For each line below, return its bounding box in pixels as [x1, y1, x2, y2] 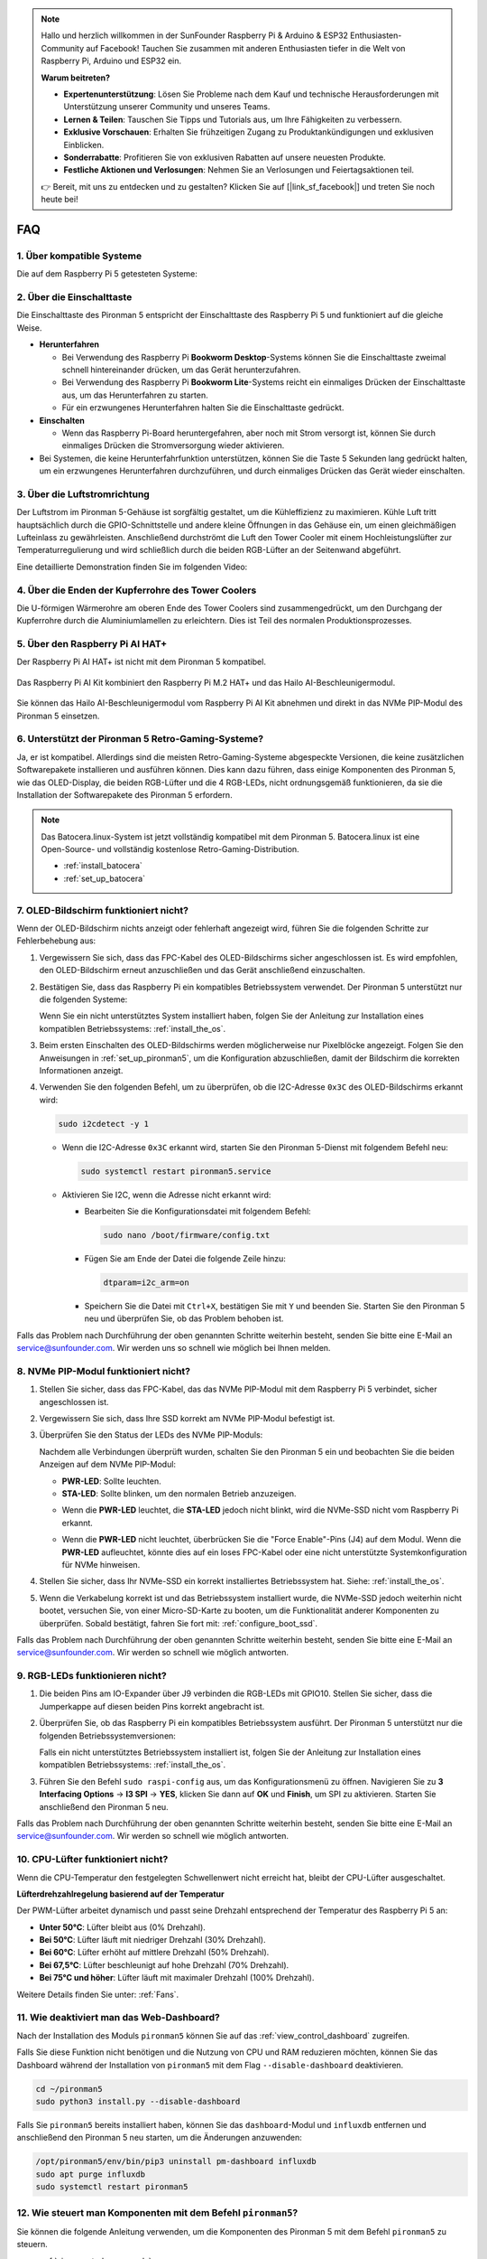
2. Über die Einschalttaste [16, 291, 133, 303]
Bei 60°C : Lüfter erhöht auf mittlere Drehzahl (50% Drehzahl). [39, 1947, 270, 1958]
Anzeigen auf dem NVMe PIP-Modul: [39, 1459, 176, 1470]
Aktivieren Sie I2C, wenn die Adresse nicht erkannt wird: [61, 1189, 271, 1200]
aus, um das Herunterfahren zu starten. [61, 389, 208, 400]
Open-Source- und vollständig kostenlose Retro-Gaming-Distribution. [41, 844, 299, 855]
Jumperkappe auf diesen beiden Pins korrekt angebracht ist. [39, 1701, 265, 1711]
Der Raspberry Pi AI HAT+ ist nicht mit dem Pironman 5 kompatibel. [16, 656, 266, 668]
